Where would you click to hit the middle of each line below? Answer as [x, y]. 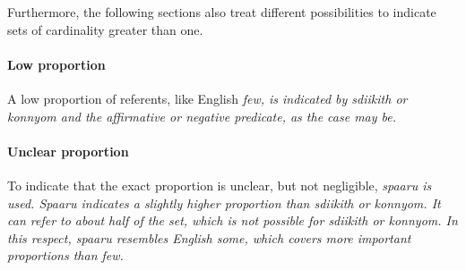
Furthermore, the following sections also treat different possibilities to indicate [222, 12]
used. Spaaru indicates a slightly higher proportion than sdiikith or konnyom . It [224, 202]
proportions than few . [65, 255]
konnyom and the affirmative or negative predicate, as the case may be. [202, 116]
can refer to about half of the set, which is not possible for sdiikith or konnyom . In [233, 220]
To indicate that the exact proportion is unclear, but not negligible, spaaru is [220, 185]
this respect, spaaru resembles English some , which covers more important [209, 237]
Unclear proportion [68, 151]
